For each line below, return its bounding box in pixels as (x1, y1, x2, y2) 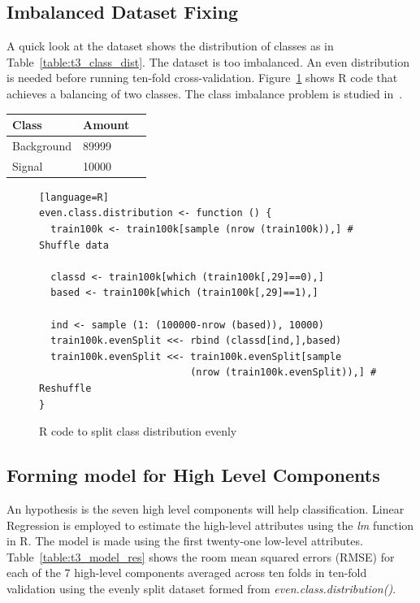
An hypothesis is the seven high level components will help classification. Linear (6, 500, 405, 517)
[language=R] (39, 191, 109, 203)
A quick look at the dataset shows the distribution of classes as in (6, 37, 334, 54)
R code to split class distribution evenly (39, 423, 237, 440)
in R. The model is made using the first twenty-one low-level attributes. (6, 532, 363, 549)
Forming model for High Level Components (6, 462, 380, 488)
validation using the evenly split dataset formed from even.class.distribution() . (6, 579, 396, 596)
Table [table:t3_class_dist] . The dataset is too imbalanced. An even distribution (6, 53, 409, 70)
